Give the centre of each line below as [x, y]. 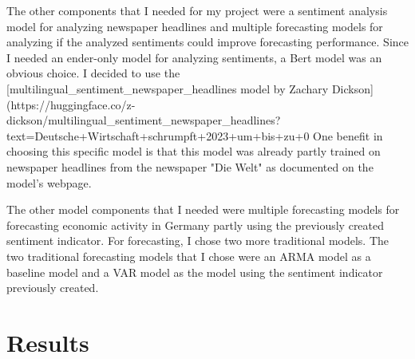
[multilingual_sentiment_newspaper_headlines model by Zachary [168, 88]
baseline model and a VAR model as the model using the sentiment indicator [195, 272]
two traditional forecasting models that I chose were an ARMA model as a [189, 256]
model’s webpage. [49, 182]
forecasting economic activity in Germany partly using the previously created [196, 225]
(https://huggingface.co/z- [71, 104]
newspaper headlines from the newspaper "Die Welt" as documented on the [190, 166]
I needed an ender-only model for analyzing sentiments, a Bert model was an [194, 57]
